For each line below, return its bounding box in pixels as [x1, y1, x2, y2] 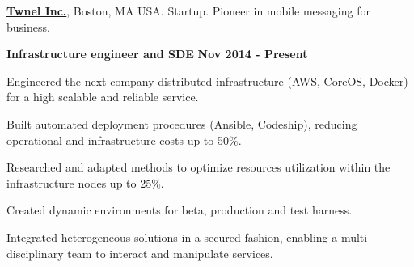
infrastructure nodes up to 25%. [6, 174, 164, 191]
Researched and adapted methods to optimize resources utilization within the [6, 159, 391, 176]
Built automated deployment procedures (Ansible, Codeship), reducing [6, 115, 357, 132]
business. [6, 18, 50, 35]
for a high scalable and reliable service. [6, 88, 199, 105]
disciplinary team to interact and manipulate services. [6, 244, 273, 261]
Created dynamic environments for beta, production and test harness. [6, 201, 353, 218]
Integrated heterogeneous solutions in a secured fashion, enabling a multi [6, 228, 368, 245]
